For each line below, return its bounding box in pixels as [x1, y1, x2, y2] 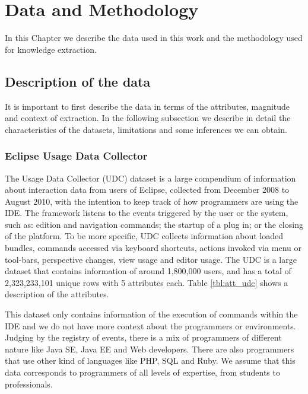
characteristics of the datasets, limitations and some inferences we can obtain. [5, 123, 287, 135]
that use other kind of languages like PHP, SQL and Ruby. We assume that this [5, 354, 296, 367]
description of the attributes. [5, 288, 109, 300]
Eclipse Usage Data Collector [5, 148, 148, 163]
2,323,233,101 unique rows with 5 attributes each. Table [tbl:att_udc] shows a [5, 276, 288, 288]
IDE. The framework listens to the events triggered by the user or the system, [5, 206, 288, 219]
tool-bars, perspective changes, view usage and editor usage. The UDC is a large [5, 253, 297, 265]
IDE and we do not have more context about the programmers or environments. [5, 319, 296, 332]
